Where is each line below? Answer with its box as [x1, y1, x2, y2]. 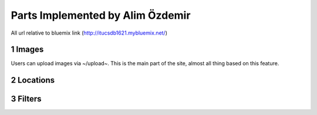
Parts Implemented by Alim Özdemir [11, 9, 191, 22]
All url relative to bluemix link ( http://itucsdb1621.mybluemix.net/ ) [11, 29, 167, 36]
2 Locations [11, 75, 55, 85]
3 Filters [11, 94, 42, 104]
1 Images [11, 45, 44, 55]
